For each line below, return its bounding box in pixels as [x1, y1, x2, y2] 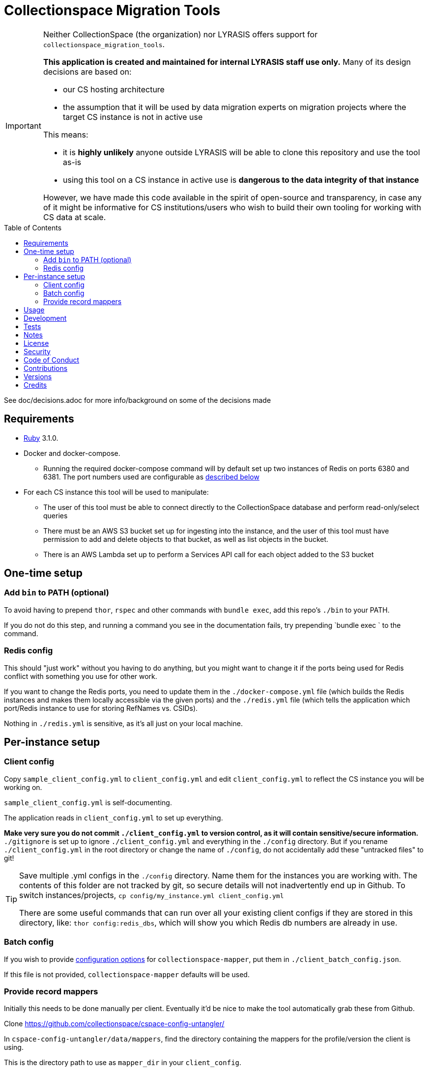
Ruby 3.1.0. [24, 433, 58, 442]
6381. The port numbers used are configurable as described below [43, 472, 259, 481]
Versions [24, 372, 52, 381]
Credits [24, 380, 47, 389]
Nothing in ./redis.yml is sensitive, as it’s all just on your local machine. [4, 719, 243, 728]
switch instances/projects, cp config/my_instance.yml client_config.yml [19, 890, 284, 900]
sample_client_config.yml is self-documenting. [4, 798, 172, 807]
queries [43, 511, 68, 520]
